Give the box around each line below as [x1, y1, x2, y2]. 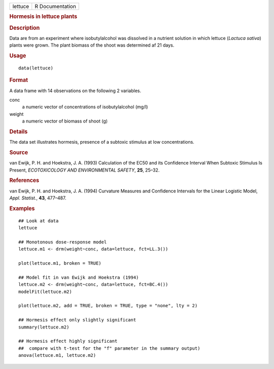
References [9, 177, 40, 184]
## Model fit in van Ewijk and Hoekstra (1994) [18, 274, 139, 280]
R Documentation [35, 3, 76, 10]
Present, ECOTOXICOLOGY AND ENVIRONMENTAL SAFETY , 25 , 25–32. [9, 167, 160, 173]
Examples [9, 205, 35, 212]
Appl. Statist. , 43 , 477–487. [9, 195, 66, 201]
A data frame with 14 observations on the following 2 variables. [9, 88, 142, 94]
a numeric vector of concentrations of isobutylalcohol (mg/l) [22, 104, 148, 110]
